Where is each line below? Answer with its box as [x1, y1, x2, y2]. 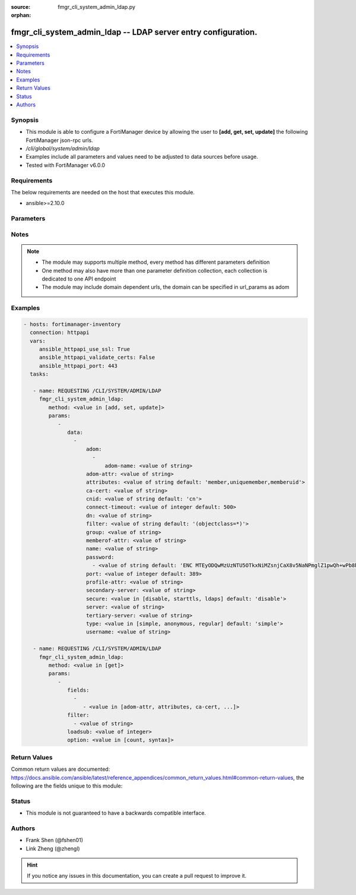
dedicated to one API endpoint [42, 275, 116, 282]
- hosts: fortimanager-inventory [23, 321, 121, 327]
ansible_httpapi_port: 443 [39, 363, 118, 369]
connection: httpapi [30, 329, 90, 336]
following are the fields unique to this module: [11, 782, 123, 789]
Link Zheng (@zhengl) [26, 844, 80, 852]
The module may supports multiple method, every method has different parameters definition [42, 259, 270, 266]
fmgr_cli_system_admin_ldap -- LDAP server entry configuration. [11, 27, 258, 37]
